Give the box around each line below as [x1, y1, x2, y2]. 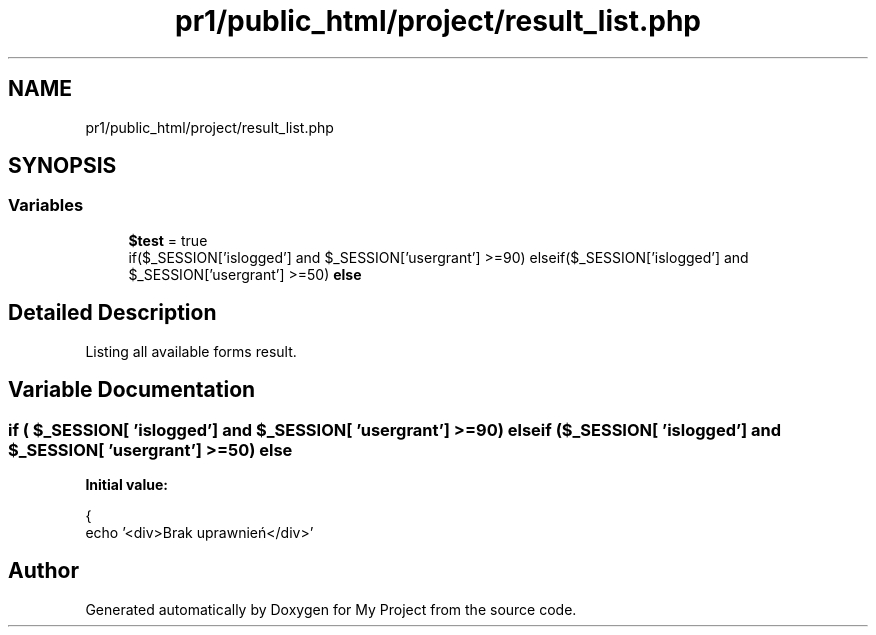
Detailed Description [8, 300, 217, 326]
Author [8, 558, 79, 584]
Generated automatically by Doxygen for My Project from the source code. [85, 600, 577, 618]
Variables [8, 195, 84, 216]
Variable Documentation [8, 377, 256, 403]
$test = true [128, 231, 208, 249]
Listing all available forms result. [85, 342, 297, 360]
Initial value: [85, 475, 168, 493]
